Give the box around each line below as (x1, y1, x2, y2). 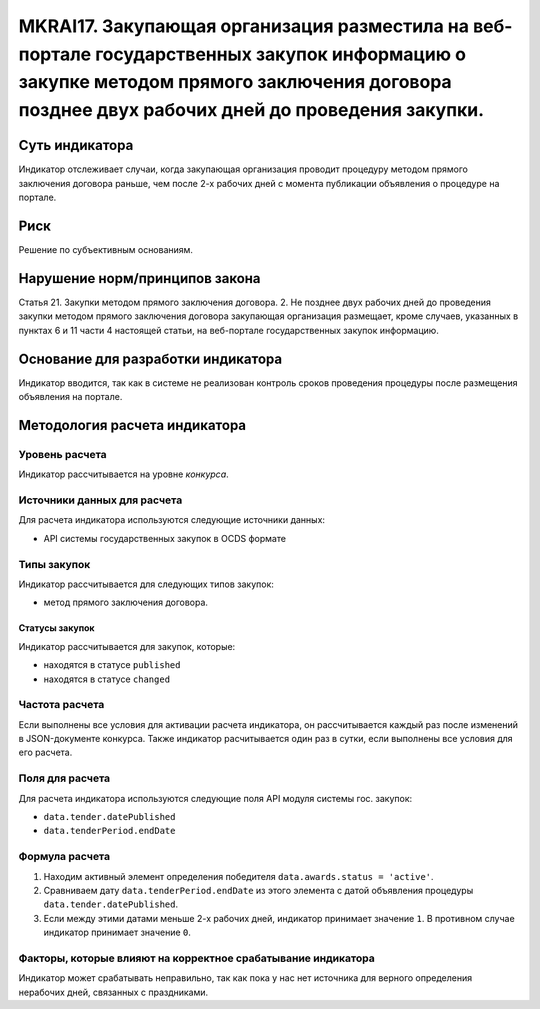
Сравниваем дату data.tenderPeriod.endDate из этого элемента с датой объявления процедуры (43, 884, 474, 896)
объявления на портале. (18, 391, 123, 403)
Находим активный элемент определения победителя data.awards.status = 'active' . (43, 870, 434, 882)
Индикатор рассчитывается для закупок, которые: (18, 640, 236, 652)
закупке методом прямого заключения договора (18, 71, 452, 94)
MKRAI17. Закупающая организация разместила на (18, 15, 470, 37)
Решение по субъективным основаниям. (18, 244, 194, 256)
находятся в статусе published (43, 659, 181, 671)
